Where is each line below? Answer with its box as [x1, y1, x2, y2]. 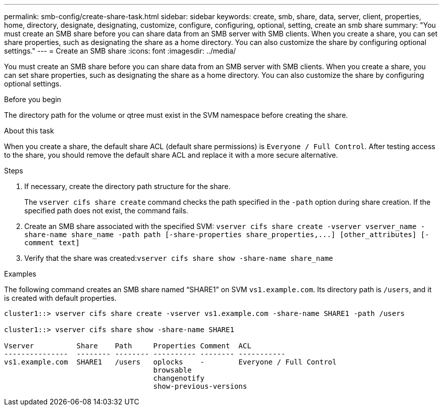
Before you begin [4, 95, 61, 104]
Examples [4, 269, 36, 278]
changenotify [153, 374, 205, 382]
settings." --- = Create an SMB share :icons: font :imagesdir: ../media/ [4, 47, 236, 55]
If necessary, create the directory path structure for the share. [24, 182, 231, 191]
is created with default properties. [4, 294, 117, 302]
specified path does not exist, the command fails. [24, 206, 189, 215]
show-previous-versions [153, 382, 247, 390]
